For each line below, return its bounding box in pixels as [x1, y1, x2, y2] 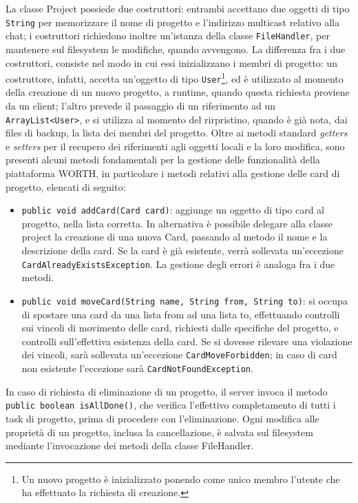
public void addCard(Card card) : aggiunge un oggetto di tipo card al [21, 203, 325, 217]
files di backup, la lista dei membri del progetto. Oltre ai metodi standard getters [6, 125, 348, 140]
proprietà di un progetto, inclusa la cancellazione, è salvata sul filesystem [6, 424, 313, 439]
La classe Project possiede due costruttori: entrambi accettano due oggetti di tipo [6, 1, 350, 15]
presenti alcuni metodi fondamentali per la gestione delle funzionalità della [6, 152, 320, 167]
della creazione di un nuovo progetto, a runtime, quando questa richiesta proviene [6, 85, 350, 99]
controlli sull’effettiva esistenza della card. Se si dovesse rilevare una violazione [21, 333, 352, 348]
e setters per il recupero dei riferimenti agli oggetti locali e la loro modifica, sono [6, 138, 345, 153]
